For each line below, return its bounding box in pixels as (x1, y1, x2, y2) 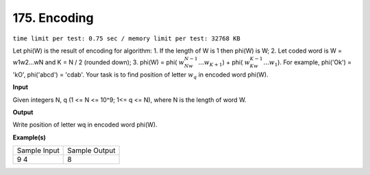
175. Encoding (12, 10, 94, 25)
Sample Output (67, 146, 116, 155)
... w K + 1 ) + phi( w (198, 58, 250, 68)
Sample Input (16, 146, 60, 155)
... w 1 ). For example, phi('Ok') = (263, 58, 352, 68)
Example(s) (12, 133, 46, 142)
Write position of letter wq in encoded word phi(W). (12, 120, 158, 129)
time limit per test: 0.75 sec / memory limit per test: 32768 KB (12, 34, 241, 42)
